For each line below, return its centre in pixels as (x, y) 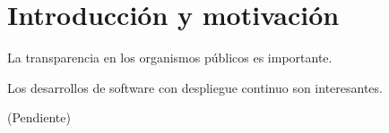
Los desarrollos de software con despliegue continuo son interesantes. (195, 87)
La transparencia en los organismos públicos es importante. (170, 58)
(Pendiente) (39, 117)
